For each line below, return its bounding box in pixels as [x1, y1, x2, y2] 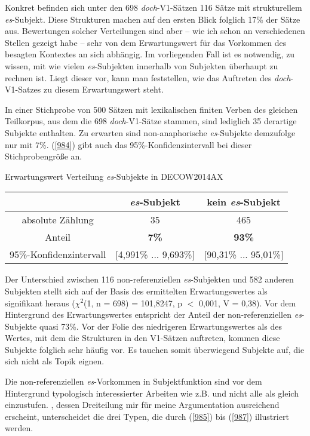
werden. [5, 422, 33, 434]
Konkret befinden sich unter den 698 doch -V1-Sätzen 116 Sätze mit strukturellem [5, 1, 302, 13]
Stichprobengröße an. [5, 150, 82, 162]
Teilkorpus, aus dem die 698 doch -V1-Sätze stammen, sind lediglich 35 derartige [5, 115, 297, 127]
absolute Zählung [22, 213, 94, 227]
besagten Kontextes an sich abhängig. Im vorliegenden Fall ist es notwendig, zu [5, 48, 295, 60]
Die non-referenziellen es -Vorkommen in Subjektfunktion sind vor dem [5, 375, 262, 388]
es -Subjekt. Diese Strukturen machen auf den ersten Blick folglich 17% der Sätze [5, 13, 300, 25]
